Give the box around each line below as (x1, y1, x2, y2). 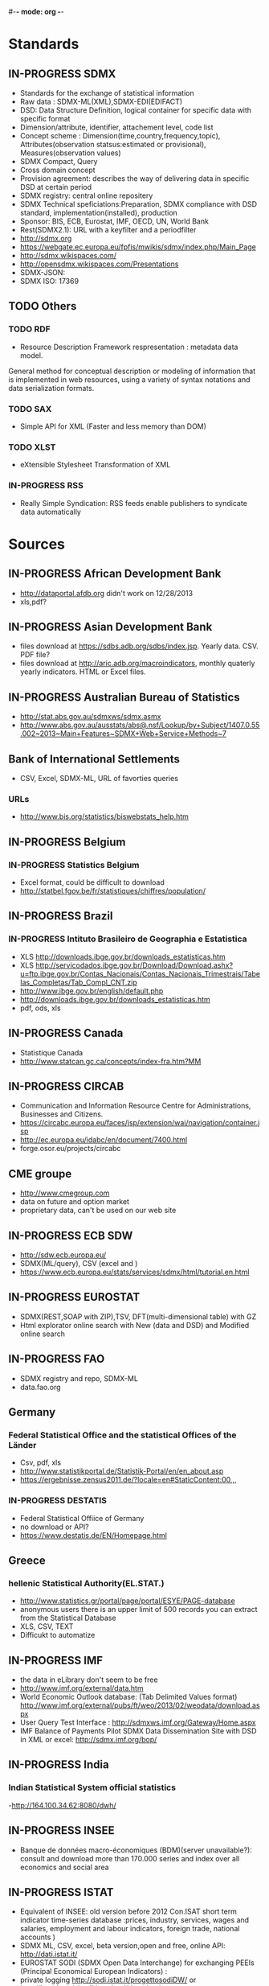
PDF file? (19, 650, 51, 660)
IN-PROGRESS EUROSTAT (8, 1290, 141, 1304)
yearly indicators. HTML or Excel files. (19, 667, 146, 676)
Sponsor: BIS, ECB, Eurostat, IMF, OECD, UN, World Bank (19, 216, 209, 226)
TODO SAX (8, 403, 52, 414)
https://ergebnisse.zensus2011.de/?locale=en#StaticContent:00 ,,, (19, 1475, 237, 1485)
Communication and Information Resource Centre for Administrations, (19, 1101, 251, 1111)
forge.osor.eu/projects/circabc (19, 1144, 121, 1153)
